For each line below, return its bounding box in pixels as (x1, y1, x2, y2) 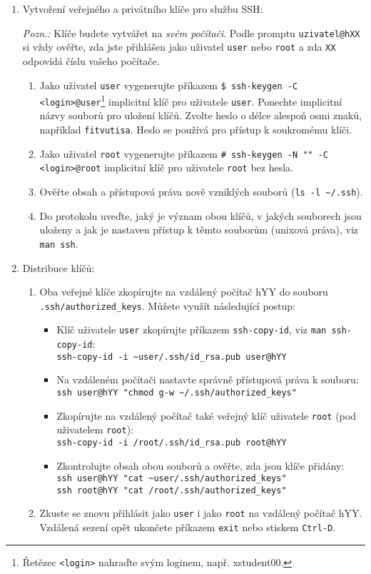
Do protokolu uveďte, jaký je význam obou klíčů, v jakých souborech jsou (39, 208, 362, 223)
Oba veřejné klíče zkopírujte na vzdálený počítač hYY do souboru (39, 284, 328, 299)
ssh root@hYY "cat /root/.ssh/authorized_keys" (56, 485, 287, 495)
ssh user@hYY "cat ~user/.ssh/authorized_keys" (56, 473, 287, 484)
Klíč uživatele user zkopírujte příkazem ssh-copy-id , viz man (56, 322, 327, 337)
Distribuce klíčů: (22, 260, 95, 275)
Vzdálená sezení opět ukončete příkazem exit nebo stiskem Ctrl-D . (39, 520, 336, 535)
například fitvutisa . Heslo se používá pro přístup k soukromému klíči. (39, 122, 352, 137)
